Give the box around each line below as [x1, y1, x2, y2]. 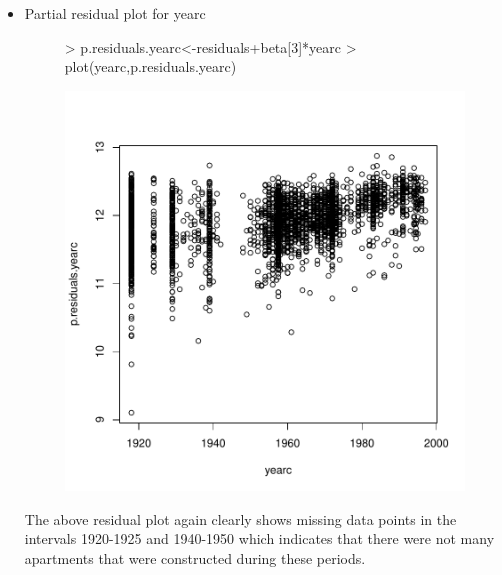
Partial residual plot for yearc [24, 3, 206, 23]
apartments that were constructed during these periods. [24, 547, 366, 568]
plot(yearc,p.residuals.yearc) [64, 56, 237, 77]
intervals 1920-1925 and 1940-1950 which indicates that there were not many [24, 528, 495, 549]
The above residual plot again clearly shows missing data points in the [24, 508, 457, 529]
